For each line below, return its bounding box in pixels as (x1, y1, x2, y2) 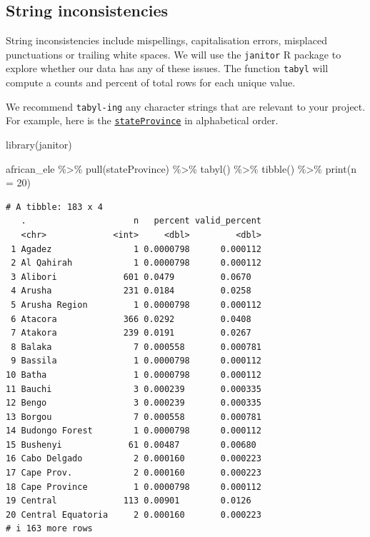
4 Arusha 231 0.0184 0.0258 (11, 286, 251, 296)
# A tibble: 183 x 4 (6, 201, 104, 212)
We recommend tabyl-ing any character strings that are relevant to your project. (6, 99, 366, 114)
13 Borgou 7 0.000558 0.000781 (6, 411, 261, 422)
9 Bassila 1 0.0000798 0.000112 (11, 356, 261, 366)
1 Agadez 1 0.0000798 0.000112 (11, 244, 261, 254)
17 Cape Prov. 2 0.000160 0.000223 (6, 468, 261, 478)
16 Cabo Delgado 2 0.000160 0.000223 (6, 453, 261, 464)
